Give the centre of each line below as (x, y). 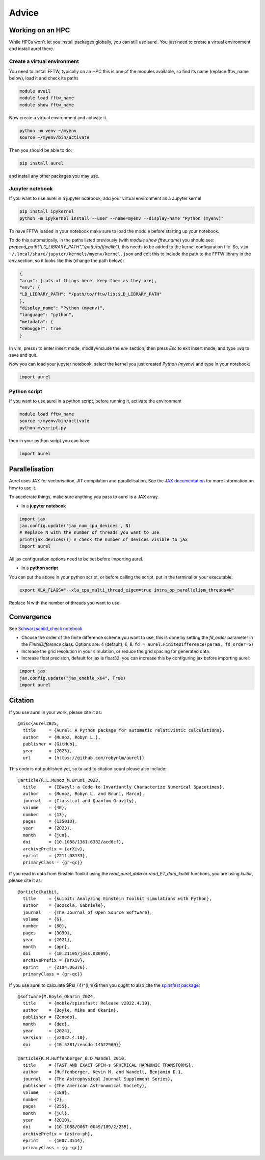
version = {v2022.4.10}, (55, 1038)
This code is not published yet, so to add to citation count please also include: (88, 769)
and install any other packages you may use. (54, 176)
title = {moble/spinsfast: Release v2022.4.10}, (88, 1003)
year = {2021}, (48, 940)
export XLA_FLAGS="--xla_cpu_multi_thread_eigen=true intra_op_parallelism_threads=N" (127, 590)
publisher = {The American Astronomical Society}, (85, 1086)
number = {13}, (45, 814)
